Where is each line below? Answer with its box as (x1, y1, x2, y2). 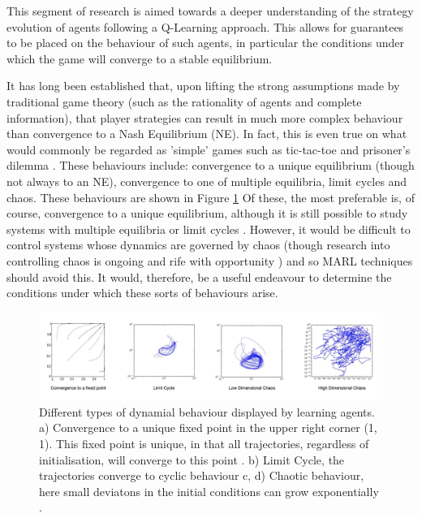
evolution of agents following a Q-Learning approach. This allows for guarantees (6, 18, 404, 35)
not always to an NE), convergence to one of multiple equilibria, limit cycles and (6, 172, 407, 189)
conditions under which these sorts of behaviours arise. (6, 284, 278, 301)
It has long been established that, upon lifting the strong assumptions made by (6, 77, 400, 94)
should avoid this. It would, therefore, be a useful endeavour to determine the (6, 268, 392, 285)
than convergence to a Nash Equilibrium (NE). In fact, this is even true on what (6, 125, 407, 142)
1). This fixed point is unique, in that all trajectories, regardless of (39, 434, 369, 451)
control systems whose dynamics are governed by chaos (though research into (6, 236, 390, 253)
